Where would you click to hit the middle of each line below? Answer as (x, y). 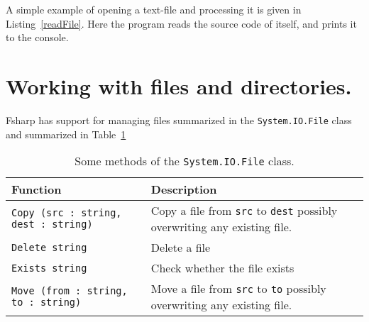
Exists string (49, 268)
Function (37, 189)
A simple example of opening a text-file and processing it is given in (154, 9)
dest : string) (52, 224)
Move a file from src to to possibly (238, 289)
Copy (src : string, (67, 213)
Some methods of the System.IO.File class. (184, 161)
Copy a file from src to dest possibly (244, 211)
